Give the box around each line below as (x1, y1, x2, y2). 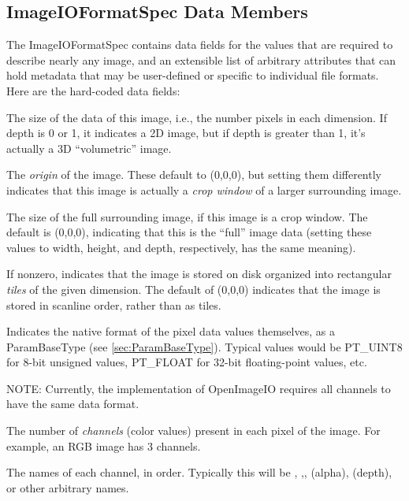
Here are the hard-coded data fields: (6, 82, 180, 98)
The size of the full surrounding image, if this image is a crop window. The (6, 208, 368, 225)
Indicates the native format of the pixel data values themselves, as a (6, 323, 335, 340)
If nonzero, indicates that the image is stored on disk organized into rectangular (6, 265, 392, 282)
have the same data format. (6, 395, 139, 412)
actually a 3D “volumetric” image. (6, 139, 172, 156)
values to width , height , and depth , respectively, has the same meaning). (6, 239, 356, 255)
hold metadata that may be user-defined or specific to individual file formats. (6, 67, 379, 83)
